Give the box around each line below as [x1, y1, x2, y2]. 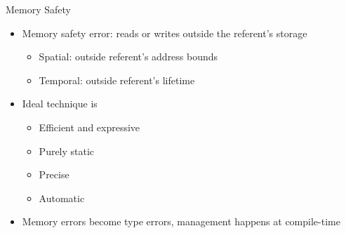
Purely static [39, 143, 95, 158]
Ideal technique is [22, 96, 98, 111]
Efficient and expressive [39, 119, 140, 134]
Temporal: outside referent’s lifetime [39, 72, 195, 87]
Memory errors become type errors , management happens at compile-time [22, 214, 340, 229]
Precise [39, 167, 69, 182]
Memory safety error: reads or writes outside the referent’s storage [22, 25, 307, 40]
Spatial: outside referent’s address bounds [39, 49, 218, 64]
